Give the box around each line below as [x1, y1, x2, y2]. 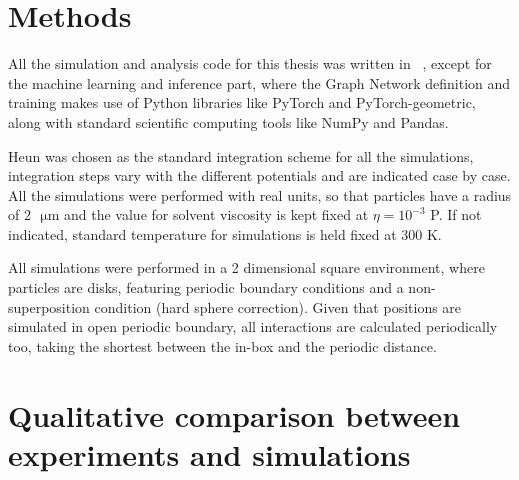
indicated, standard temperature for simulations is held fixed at [8, 223, 397, 244]
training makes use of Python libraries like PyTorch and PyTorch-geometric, [8, 92, 476, 113]
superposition [8, 296, 90, 317]
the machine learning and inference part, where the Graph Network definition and [8, 72, 511, 93]
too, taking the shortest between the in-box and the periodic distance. [8, 335, 437, 356]
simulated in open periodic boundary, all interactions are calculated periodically [8, 316, 498, 337]
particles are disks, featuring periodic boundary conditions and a [8, 277, 404, 298]
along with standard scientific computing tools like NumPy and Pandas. [8, 111, 449, 132]
